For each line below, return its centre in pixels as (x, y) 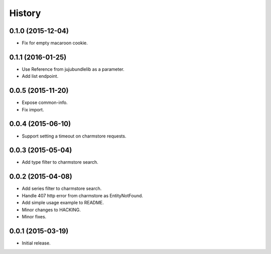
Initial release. (36, 243)
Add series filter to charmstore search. (62, 189)
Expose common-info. (45, 102)
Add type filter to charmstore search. (60, 162)
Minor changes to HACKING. (51, 210)
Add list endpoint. (40, 76)
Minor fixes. (34, 216)
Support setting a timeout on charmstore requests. (74, 136)
